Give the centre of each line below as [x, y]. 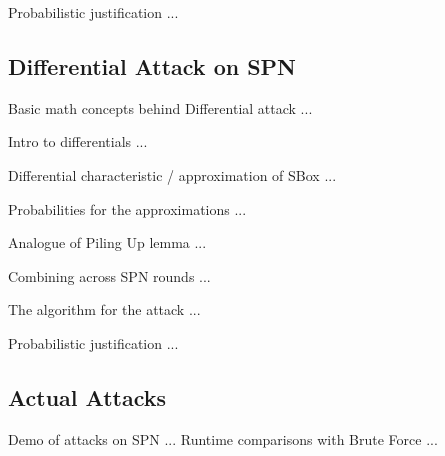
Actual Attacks [87, 396]
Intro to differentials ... [78, 141]
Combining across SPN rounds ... [109, 275]
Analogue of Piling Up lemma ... [107, 242]
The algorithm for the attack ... [104, 309]
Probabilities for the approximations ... [127, 208]
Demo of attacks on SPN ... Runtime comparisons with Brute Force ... [223, 438]
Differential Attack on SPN [152, 65]
